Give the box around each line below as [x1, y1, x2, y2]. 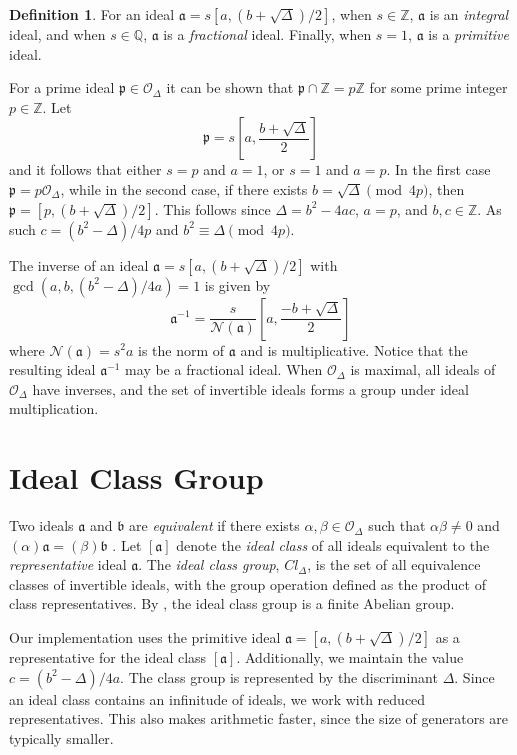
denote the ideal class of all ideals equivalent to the [176, 534, 490, 555]
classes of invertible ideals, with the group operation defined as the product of [9, 573, 486, 594]
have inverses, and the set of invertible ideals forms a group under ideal [32, 378, 469, 399]
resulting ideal [9, 359, 96, 380]
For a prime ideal [9, 77, 115, 98]
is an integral [429, 4, 509, 24]
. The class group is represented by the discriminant [120, 666, 438, 687]
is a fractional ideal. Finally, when [163, 24, 372, 44]
